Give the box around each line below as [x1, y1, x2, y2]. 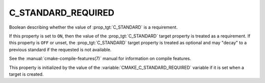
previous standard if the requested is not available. [9, 47, 112, 52]
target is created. [9, 71, 44, 77]
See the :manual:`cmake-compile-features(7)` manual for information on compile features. [9, 56, 191, 62]
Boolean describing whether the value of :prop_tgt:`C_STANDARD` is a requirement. [9, 24, 178, 30]
